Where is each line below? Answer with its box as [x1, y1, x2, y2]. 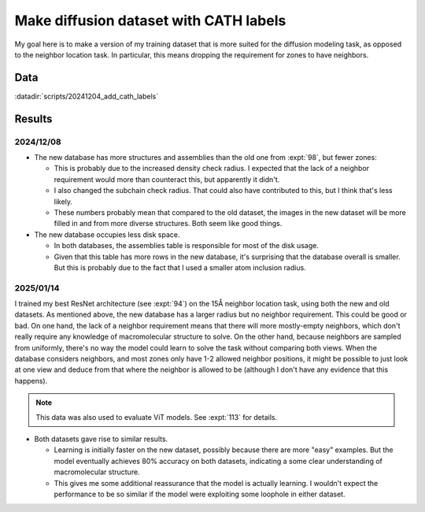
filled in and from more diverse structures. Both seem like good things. [54, 219, 283, 228]
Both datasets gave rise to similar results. [34, 434, 168, 443]
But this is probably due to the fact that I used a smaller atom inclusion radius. [54, 262, 306, 272]
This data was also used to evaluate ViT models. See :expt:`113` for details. [35, 412, 278, 421]
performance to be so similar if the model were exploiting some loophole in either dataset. [54, 489, 346, 499]
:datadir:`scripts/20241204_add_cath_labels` [14, 91, 159, 101]
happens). [14, 376, 48, 385]
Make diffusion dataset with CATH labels [14, 12, 286, 29]
